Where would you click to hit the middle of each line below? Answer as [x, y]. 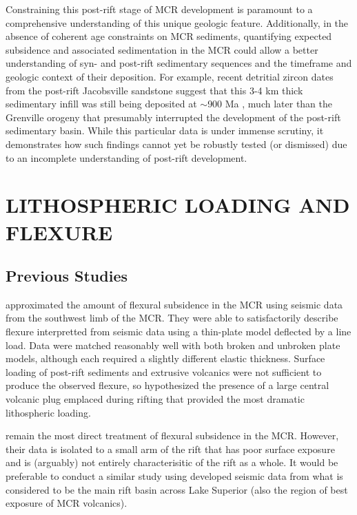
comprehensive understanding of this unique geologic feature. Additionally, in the [177, 22]
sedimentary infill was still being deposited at [101, 104]
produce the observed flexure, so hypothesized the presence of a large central [167, 385]
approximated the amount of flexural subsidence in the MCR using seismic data [174, 304]
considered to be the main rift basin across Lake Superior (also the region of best [177, 489]
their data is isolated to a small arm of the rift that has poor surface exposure [170, 449]
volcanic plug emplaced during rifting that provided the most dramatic [155, 399]
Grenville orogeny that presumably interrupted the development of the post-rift [173, 117]
